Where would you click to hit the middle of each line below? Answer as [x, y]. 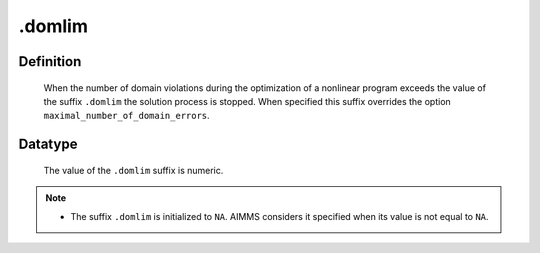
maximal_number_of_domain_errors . [126, 116]
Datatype [48, 144]
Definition [50, 61]
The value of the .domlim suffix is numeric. [133, 170]
